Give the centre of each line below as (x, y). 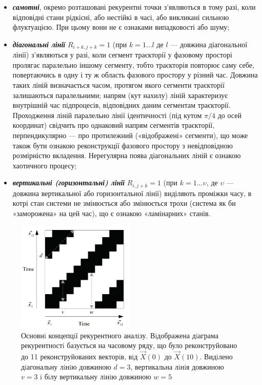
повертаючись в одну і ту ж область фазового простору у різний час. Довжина (135, 75)
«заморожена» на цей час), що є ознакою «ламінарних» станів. (112, 213)
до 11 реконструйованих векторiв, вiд (79, 357)
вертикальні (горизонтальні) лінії (69, 182)
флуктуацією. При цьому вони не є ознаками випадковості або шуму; (121, 27)
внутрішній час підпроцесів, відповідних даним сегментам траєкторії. (122, 105)
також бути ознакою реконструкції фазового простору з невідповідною (123, 145)
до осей (229, 115)
